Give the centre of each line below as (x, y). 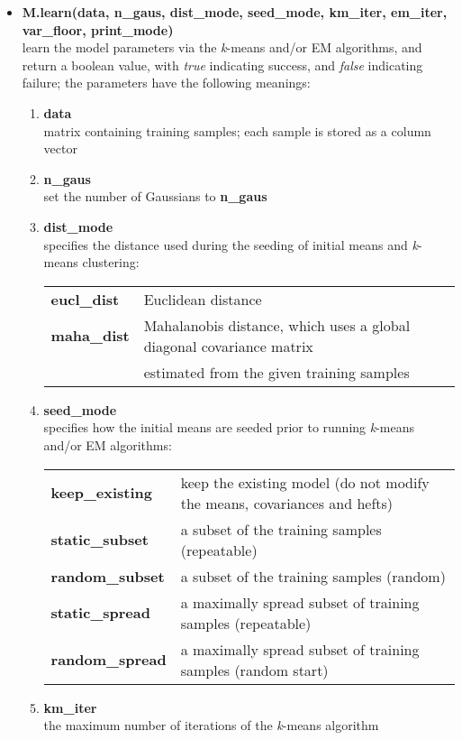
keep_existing (101, 492)
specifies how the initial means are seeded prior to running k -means (229, 427)
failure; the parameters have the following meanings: (166, 83)
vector (60, 148)
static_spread (100, 612)
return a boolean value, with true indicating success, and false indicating (222, 65)
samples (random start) (254, 670)
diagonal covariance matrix (228, 346)
